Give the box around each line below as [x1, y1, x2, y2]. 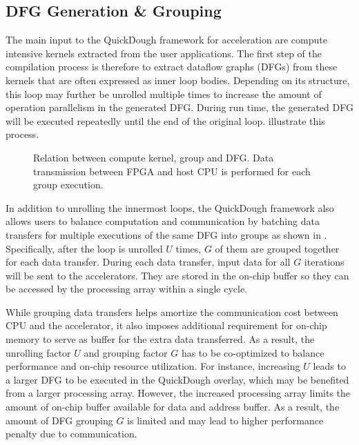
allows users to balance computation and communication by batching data [6, 214, 320, 228]
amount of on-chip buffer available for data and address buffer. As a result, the [6, 399, 340, 414]
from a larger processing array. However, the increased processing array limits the [6, 386, 351, 400]
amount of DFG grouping [6, 413, 113, 427]
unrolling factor [6, 345, 71, 359]
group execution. [33, 177, 104, 192]
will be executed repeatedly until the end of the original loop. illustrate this [6, 113, 325, 128]
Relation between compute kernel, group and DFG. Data [33, 150, 274, 164]
